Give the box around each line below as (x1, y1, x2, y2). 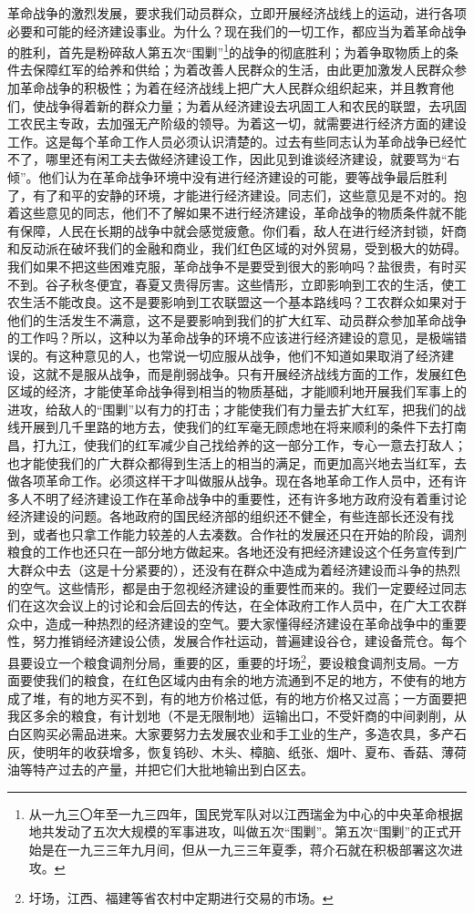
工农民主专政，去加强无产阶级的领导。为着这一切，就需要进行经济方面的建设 (7, 114, 467, 133)
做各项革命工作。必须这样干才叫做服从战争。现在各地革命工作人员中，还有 (7, 471, 454, 490)
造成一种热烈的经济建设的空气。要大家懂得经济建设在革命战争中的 (45, 613, 441, 632)
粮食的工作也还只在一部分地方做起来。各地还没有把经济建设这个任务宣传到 (7, 542, 454, 561)
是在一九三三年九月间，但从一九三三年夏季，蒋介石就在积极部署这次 (41, 840, 450, 859)
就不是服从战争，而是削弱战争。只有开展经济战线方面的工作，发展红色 (45, 364, 467, 383)
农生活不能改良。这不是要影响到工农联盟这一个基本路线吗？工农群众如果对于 (7, 292, 467, 312)
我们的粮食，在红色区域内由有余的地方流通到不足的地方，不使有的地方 (45, 671, 467, 690)
